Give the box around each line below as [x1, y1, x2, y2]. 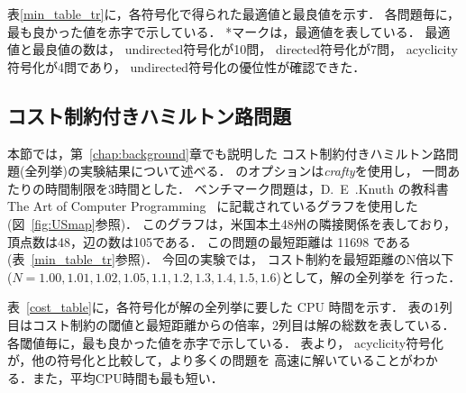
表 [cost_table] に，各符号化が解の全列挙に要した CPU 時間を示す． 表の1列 [7, 297, 452, 316]
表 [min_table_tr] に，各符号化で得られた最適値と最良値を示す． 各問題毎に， [7, 5, 461, 23]
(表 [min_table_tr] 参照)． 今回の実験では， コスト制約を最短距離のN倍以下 [7, 250, 454, 269]
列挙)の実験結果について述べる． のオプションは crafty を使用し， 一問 [37, 161, 448, 180]
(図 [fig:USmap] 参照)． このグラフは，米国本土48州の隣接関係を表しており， [7, 214, 456, 233]
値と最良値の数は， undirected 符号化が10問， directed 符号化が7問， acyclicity [7, 40, 458, 59]
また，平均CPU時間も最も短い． [32, 368, 224, 387]
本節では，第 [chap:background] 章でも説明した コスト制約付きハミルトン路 [7, 143, 446, 162]
